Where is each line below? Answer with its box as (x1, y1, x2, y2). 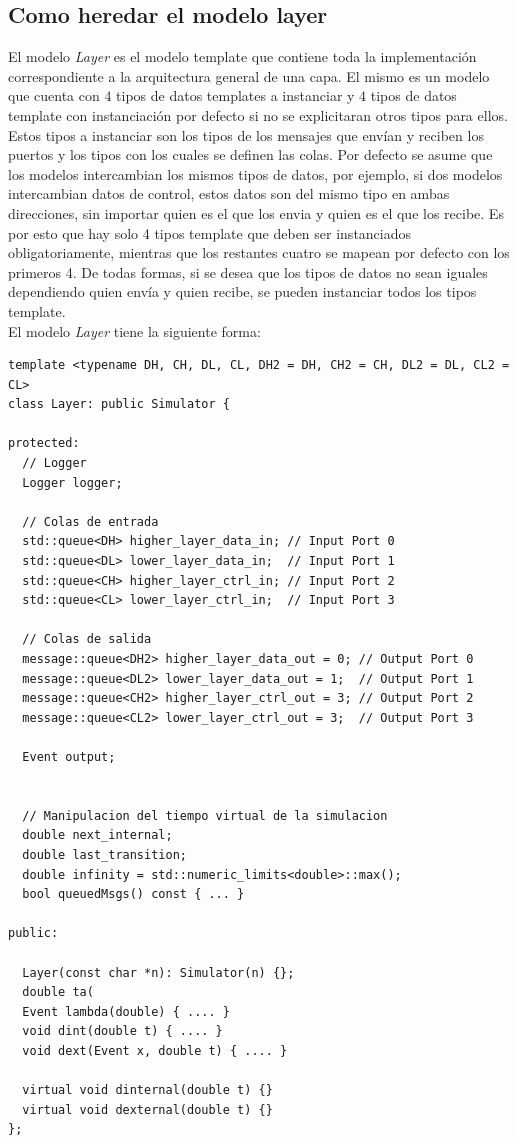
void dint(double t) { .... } (22, 1024, 223, 1039)
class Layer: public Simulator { (8, 397, 230, 412)
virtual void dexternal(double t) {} (22, 1102, 273, 1117)
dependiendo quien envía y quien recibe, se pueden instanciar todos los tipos (8, 281, 477, 302)
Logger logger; (22, 475, 123, 490)
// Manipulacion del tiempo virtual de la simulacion (22, 808, 388, 823)
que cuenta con (8, 85, 100, 106)
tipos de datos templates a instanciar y (116, 85, 355, 106)
